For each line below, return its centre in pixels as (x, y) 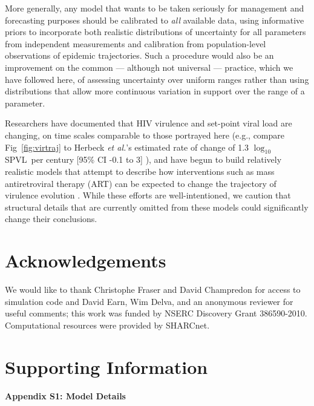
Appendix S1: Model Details (65, 396)
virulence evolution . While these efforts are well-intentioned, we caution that (148, 195)
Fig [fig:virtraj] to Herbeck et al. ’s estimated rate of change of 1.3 (127, 147)
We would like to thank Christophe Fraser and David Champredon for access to (153, 290)
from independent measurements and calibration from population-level (136, 43)
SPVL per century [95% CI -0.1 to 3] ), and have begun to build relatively (143, 159)
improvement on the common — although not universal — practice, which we (149, 67)
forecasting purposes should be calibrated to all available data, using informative (155, 20)
